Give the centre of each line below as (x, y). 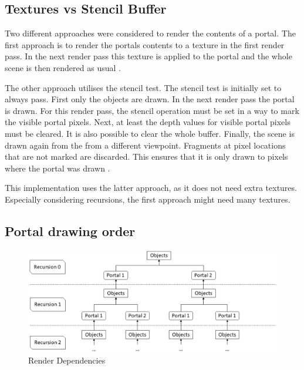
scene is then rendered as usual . (63, 67)
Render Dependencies (67, 360)
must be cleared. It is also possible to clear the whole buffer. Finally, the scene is (150, 133)
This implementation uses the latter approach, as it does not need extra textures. (151, 188)
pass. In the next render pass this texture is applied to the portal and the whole (148, 56)
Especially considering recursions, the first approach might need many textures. (148, 199)
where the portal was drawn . (58, 168)
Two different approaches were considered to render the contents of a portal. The (150, 33)
